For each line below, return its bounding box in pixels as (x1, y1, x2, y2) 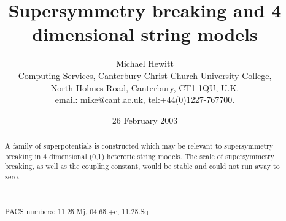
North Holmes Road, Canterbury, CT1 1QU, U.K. (50, 81, 239, 94)
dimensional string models (32, 21, 258, 47)
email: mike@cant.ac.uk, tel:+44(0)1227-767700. (55, 93, 235, 106)
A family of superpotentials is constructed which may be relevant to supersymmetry (4, 141, 273, 151)
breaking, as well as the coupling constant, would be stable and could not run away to (4, 161, 280, 171)
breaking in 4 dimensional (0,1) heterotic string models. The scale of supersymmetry (4, 151, 274, 161)
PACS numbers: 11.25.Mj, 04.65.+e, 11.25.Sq (4, 206, 149, 217)
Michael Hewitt (116, 57, 174, 70)
